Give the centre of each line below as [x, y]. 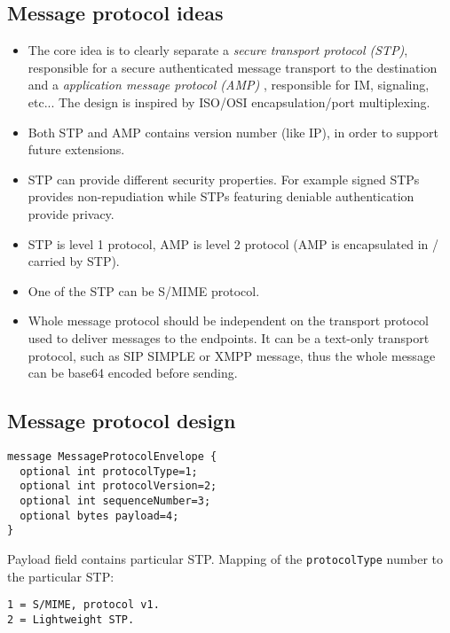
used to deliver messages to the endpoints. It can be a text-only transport [229, 337]
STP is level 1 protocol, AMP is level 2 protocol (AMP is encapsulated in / [233, 243]
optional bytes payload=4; [99, 516]
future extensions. [76, 149]
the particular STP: [61, 576]
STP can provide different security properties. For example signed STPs [224, 179]
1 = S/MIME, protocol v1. [83, 605]
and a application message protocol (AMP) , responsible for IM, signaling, [229, 85]
